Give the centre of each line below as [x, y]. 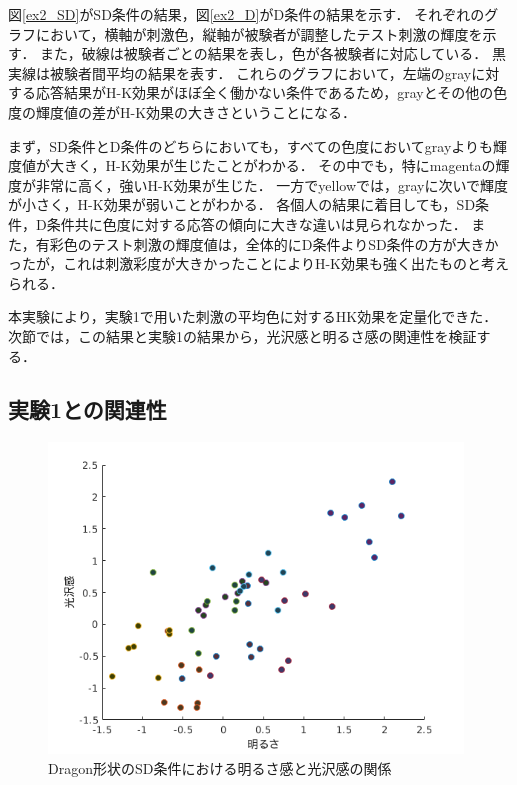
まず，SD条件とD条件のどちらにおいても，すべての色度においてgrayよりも [251, 145]
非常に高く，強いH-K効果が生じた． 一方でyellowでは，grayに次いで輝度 [272, 184]
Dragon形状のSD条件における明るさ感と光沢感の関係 [220, 767]
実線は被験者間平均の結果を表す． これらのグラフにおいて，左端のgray [240, 72]
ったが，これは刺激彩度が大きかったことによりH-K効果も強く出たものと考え [258, 263]
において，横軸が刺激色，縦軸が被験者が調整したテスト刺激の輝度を [259, 33]
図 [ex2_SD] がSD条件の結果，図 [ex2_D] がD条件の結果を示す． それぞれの [246, 14]
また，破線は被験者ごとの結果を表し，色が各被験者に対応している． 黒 [273, 53]
